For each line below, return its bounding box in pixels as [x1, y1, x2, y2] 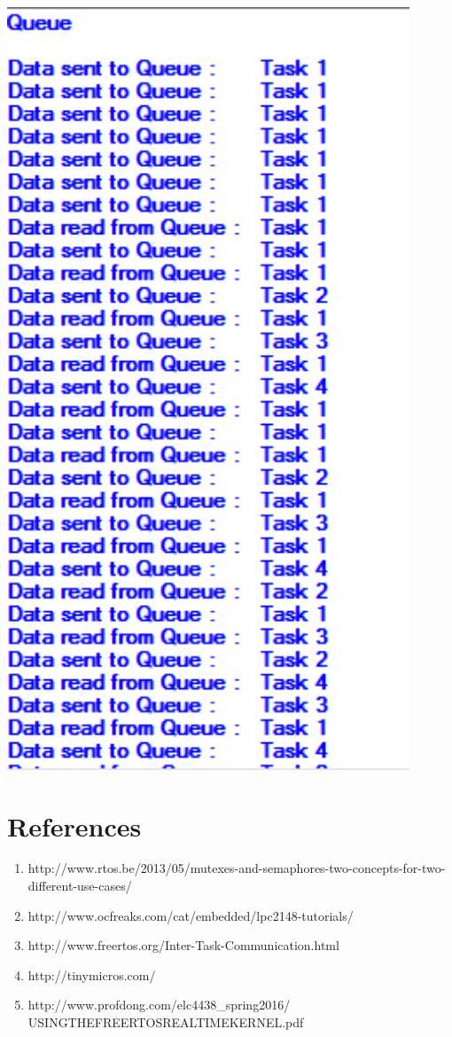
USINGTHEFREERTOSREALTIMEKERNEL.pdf [27, 1013, 304, 1032]
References [7, 807, 142, 844]
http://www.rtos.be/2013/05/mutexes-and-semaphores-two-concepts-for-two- [27, 859, 446, 877]
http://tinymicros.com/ [27, 965, 156, 984]
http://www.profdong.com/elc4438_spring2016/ [27, 995, 291, 1014]
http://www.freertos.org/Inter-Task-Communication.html [27, 936, 339, 955]
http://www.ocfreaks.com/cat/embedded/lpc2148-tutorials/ [27, 906, 354, 924]
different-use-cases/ [27, 876, 132, 895]
